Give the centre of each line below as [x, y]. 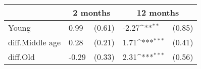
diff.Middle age [35, 42]
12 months [158, 12]
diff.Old [21, 57]
